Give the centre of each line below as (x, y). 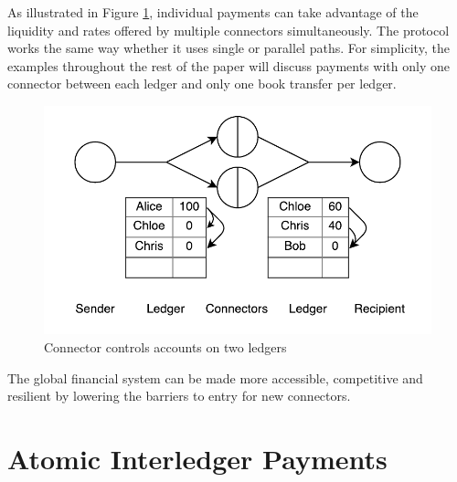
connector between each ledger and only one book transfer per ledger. (202, 84)
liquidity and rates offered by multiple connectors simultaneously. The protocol (228, 30)
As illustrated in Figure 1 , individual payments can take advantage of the (213, 12)
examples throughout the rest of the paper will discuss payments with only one (228, 65)
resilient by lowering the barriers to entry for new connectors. (179, 396)
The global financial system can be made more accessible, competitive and (215, 377)
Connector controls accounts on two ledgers (165, 347)
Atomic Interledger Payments (197, 458)
